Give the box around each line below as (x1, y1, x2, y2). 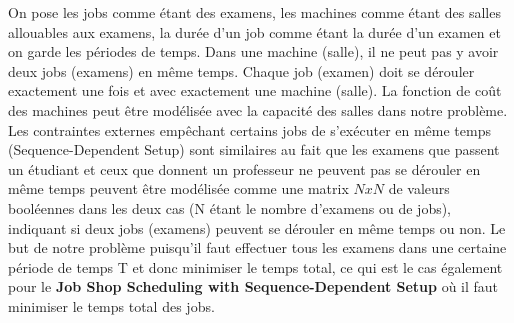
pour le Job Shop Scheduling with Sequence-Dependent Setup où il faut (8, 276, 499, 297)
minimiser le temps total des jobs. (8, 295, 215, 316)
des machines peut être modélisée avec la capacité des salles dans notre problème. (8, 99, 508, 120)
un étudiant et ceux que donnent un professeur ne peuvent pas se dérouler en (8, 158, 481, 179)
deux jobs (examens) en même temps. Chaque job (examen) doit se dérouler (8, 60, 475, 81)
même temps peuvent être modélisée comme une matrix (8, 178, 349, 199)
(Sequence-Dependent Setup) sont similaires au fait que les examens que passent (8, 139, 500, 160)
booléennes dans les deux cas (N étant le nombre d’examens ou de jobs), (8, 197, 452, 218)
